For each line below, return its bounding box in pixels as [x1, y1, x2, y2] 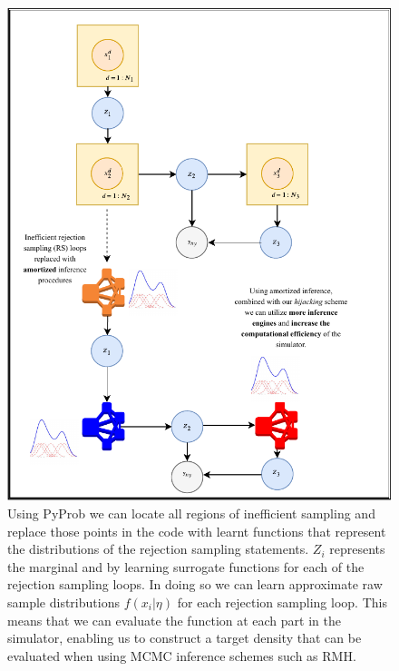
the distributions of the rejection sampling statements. [7, 539, 309, 558]
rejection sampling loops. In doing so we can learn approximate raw [7, 575, 383, 594]
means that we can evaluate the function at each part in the [7, 610, 341, 629]
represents [329, 539, 385, 558]
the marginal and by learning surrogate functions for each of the [7, 557, 365, 576]
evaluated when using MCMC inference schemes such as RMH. [7, 646, 356, 665]
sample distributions [7, 592, 120, 611]
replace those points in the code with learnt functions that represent [7, 521, 386, 540]
